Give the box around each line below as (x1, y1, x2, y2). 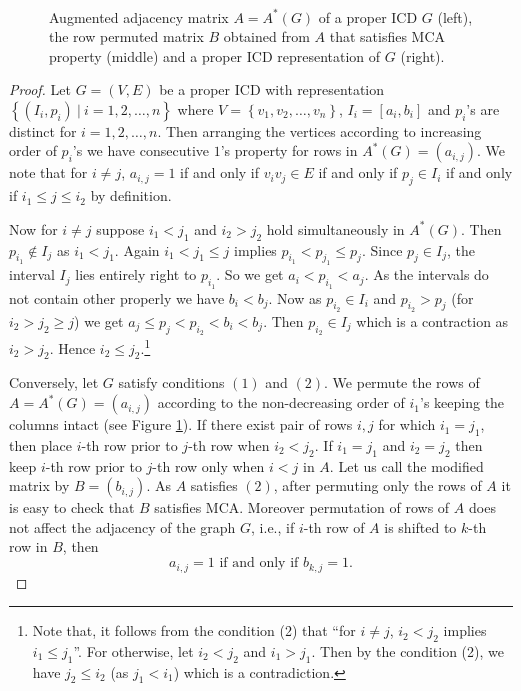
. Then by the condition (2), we (311, 640, 504, 661)
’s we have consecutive (72, 140, 210, 161)
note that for (9, 162, 88, 183)
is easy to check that (9, 497, 135, 518)
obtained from (223, 26, 310, 47)
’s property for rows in (220, 140, 358, 161)
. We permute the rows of (324, 372, 480, 393)
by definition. (90, 185, 172, 206)
